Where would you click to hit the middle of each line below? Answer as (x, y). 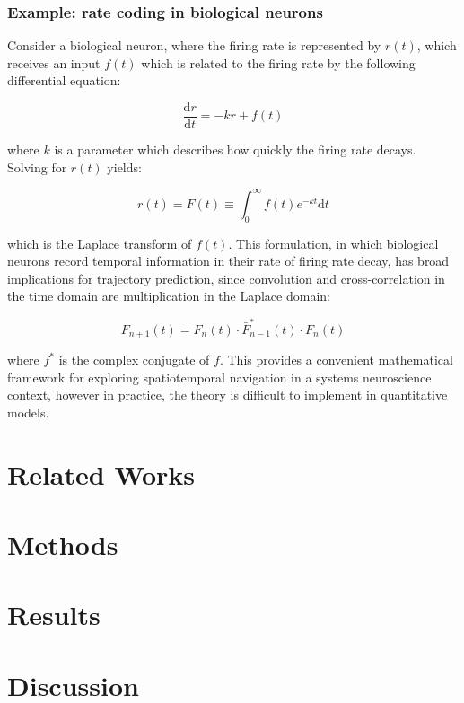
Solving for (37, 167)
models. (28, 412)
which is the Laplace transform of (100, 243)
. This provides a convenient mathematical (336, 360)
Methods (63, 545)
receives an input (54, 62)
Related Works (101, 474)
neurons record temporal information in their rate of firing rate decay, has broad (228, 261)
